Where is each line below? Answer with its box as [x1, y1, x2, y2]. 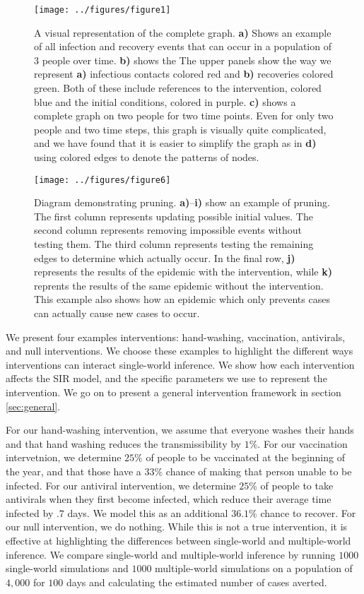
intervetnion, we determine [6, 450, 122, 465]
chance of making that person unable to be [165, 463, 352, 478]
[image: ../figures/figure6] [34, 174, 171, 185]
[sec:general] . [6, 398, 61, 413]
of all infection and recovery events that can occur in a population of [34, 39, 331, 54]
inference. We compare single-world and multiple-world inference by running [6, 547, 336, 562]
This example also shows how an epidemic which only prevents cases [34, 292, 330, 307]
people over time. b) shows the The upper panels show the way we [42, 52, 331, 67]
